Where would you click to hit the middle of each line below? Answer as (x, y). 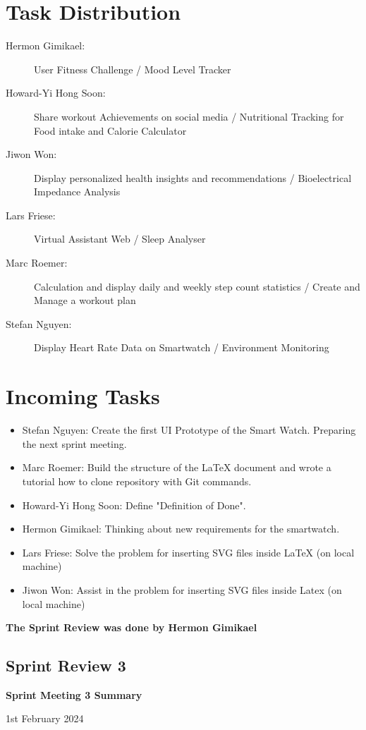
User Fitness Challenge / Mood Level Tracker (133, 69)
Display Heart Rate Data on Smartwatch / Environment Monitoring (182, 347)
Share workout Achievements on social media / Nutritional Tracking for (189, 116)
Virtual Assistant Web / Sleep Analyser (120, 239)
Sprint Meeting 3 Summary (74, 694)
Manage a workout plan (85, 300)
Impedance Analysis (77, 191)
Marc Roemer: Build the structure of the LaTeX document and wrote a (177, 467)
